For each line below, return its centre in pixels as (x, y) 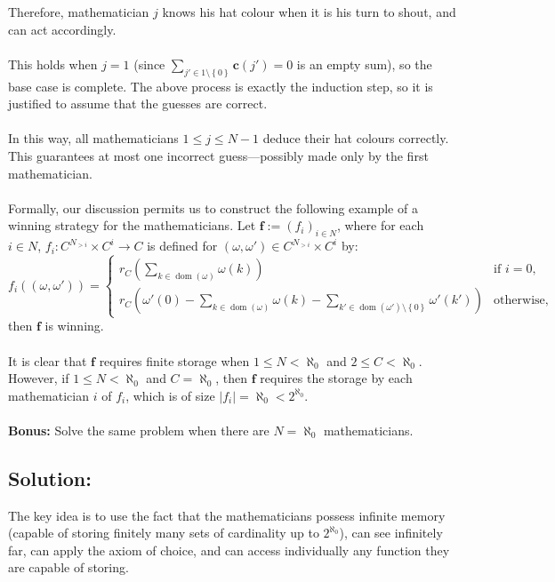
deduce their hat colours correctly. (356, 138)
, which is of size (170, 395)
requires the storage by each (336, 378)
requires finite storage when (174, 360)
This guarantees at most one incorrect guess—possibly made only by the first (218, 156)
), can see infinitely (391, 533)
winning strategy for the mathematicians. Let (132, 225)
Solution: (50, 478)
